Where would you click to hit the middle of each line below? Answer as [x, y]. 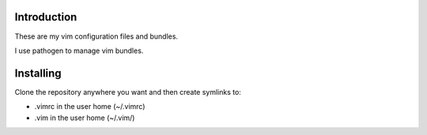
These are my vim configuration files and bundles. [96, 36]
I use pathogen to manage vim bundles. [79, 51]
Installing [38, 73]
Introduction [46, 17]
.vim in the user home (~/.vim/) [85, 118]
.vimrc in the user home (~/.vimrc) [90, 107]
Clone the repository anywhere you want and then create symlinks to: [128, 92]
